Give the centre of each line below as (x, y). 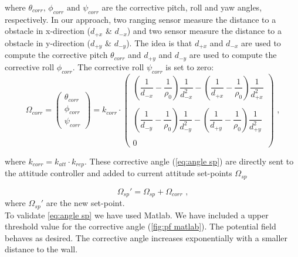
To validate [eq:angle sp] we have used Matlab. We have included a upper (137, 215)
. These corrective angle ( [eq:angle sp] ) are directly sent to (189, 161)
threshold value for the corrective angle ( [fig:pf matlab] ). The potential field (140, 226)
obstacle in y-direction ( (48, 42)
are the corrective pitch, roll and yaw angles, (182, 7)
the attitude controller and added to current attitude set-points (118, 173)
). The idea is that (159, 42)
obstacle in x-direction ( (48, 31)
